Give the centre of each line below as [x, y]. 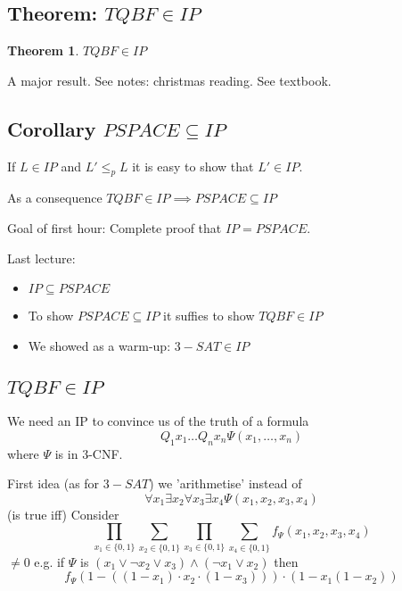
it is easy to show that [193, 166]
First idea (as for [53, 483]
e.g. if [49, 561]
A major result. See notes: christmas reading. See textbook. [169, 80]
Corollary [52, 128]
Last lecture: [41, 258]
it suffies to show [209, 316]
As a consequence [55, 198]
